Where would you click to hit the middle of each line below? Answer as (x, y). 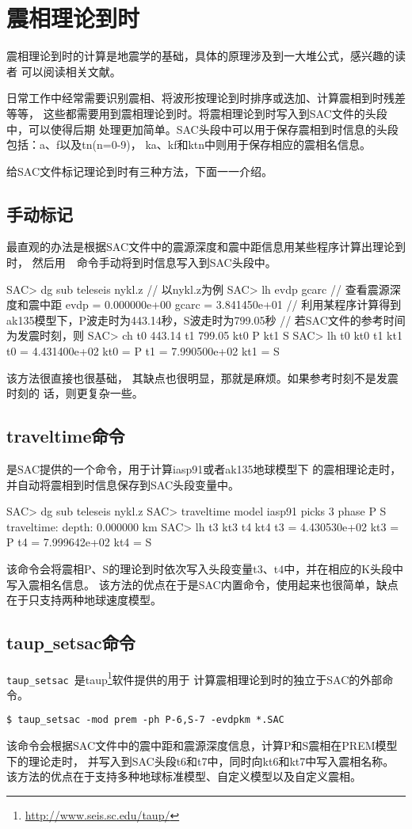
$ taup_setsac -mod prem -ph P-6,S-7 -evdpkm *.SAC (145, 720)
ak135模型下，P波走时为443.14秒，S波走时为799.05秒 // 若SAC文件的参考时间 (206, 319)
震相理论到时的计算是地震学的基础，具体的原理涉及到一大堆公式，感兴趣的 (200, 56)
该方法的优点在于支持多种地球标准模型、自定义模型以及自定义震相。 (184, 776)
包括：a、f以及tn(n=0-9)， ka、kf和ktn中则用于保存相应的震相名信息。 (189, 145)
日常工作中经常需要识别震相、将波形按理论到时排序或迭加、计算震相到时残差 (206, 98)
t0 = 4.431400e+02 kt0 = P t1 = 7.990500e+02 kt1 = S (143, 351)
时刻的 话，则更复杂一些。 (75, 393)
